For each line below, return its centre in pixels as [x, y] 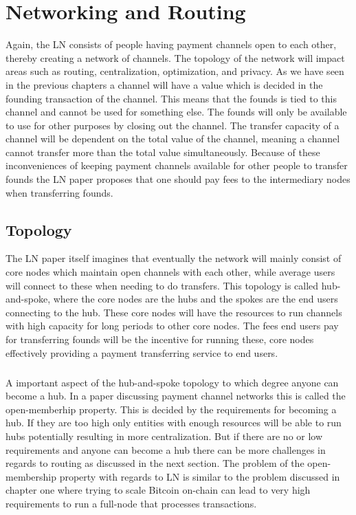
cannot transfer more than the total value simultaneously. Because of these [163, 152]
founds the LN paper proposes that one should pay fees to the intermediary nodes [178, 179]
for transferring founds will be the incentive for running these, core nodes [160, 339]
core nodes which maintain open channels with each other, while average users [170, 272]
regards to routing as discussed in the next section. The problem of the [155, 463]
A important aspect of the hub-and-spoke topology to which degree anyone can [172, 382]
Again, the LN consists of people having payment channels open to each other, [171, 44]
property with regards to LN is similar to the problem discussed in [200, 476]
